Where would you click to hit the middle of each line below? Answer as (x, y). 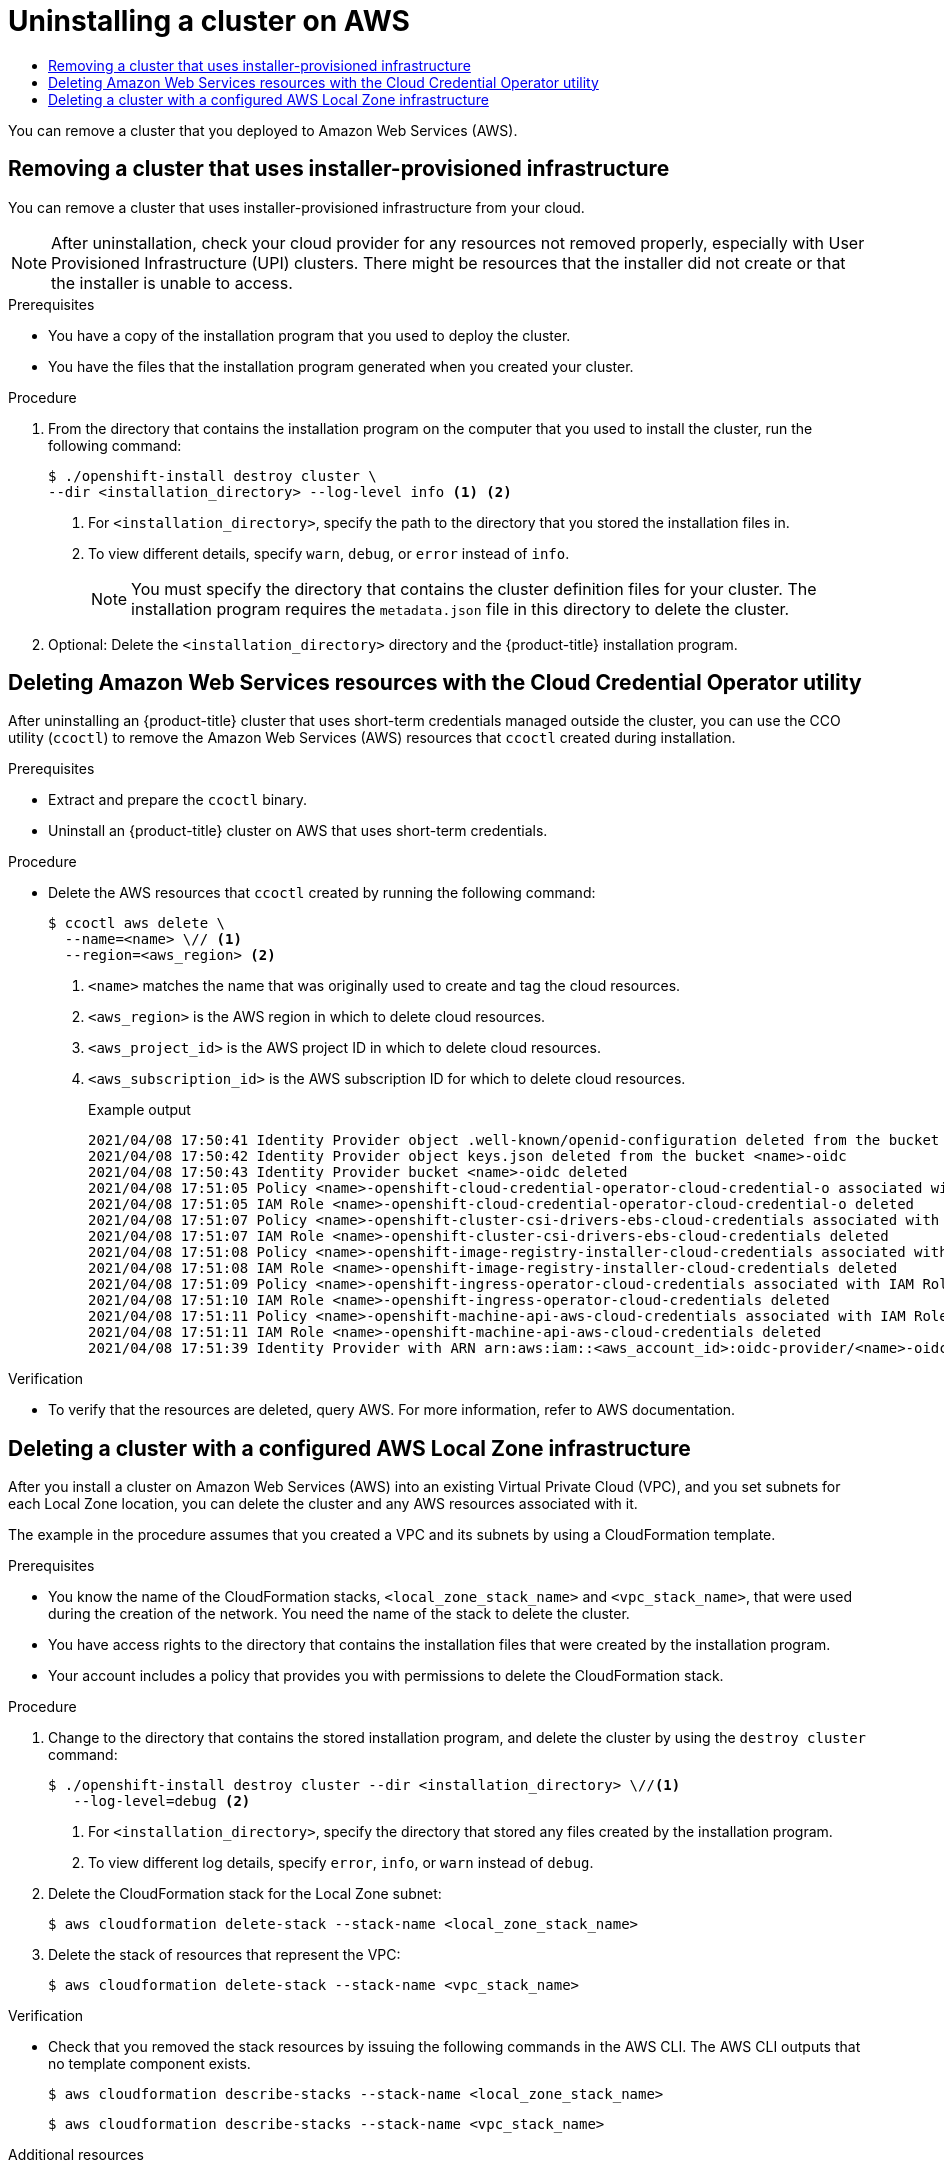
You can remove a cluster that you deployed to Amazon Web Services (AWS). (263, 130)
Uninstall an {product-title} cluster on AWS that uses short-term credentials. (298, 831)
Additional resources (76, 2155)
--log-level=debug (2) (162, 1801)
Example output (139, 1110)
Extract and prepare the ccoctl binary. (178, 800)
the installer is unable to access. (172, 282)
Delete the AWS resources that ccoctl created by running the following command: (322, 893)
